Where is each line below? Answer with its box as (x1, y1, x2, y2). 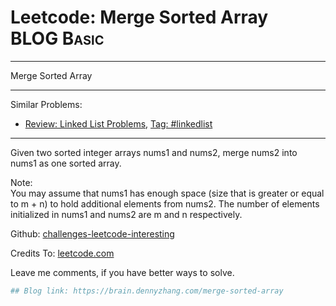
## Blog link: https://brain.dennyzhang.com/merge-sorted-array (10, 286, 284, 296)
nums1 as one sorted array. (10, 157, 122, 169)
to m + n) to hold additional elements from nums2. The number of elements (10, 197, 320, 210)
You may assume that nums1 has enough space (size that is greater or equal (10, 187, 325, 199)
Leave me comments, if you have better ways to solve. (10, 266, 235, 278)
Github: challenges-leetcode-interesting (10, 227, 175, 240)
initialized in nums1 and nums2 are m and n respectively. (10, 208, 243, 220)
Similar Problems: (10, 98, 83, 110)
